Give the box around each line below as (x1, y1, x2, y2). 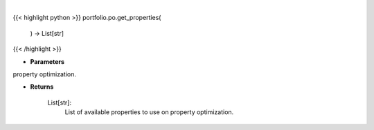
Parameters (30, 57, 65, 65)
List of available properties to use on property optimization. (64, 108, 234, 116)
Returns (30, 83, 54, 91)
